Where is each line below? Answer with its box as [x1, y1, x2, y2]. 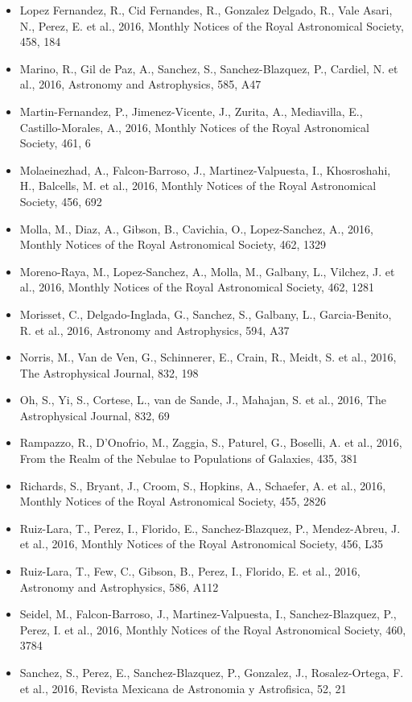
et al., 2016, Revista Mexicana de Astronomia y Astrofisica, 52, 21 [19, 679, 347, 696]
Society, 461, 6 [19, 134, 91, 151]
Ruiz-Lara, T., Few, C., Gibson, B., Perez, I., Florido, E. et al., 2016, [19, 563, 360, 580]
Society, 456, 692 [19, 192, 102, 209]
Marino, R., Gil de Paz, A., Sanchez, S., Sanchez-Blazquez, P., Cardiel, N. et [19, 60, 398, 76]
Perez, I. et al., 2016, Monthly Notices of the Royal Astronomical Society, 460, [19, 621, 406, 638]
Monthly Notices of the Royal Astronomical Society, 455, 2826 [19, 493, 327, 510]
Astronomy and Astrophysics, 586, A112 [19, 578, 219, 595]
